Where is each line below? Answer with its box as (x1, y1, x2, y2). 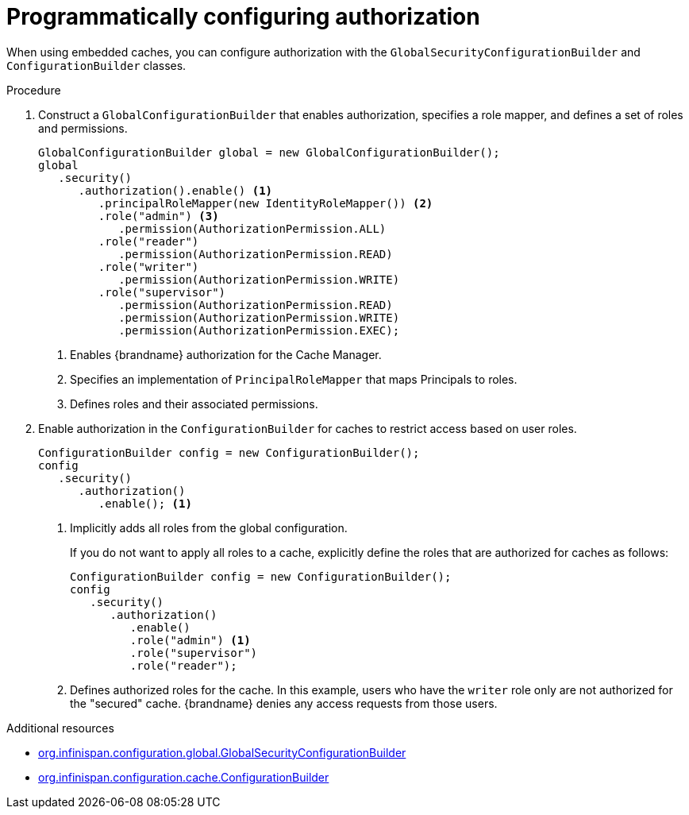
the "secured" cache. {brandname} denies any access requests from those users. (70, 696, 498, 710)
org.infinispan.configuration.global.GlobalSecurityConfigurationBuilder (38, 745, 406, 759)
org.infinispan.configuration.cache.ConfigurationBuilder (38, 770, 329, 784)
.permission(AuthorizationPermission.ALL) (118, 222, 387, 235)
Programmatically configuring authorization (6, 3, 480, 30)
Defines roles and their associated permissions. (70, 396, 318, 411)
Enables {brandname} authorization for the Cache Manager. (70, 347, 382, 361)
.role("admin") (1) (129, 633, 251, 647)
